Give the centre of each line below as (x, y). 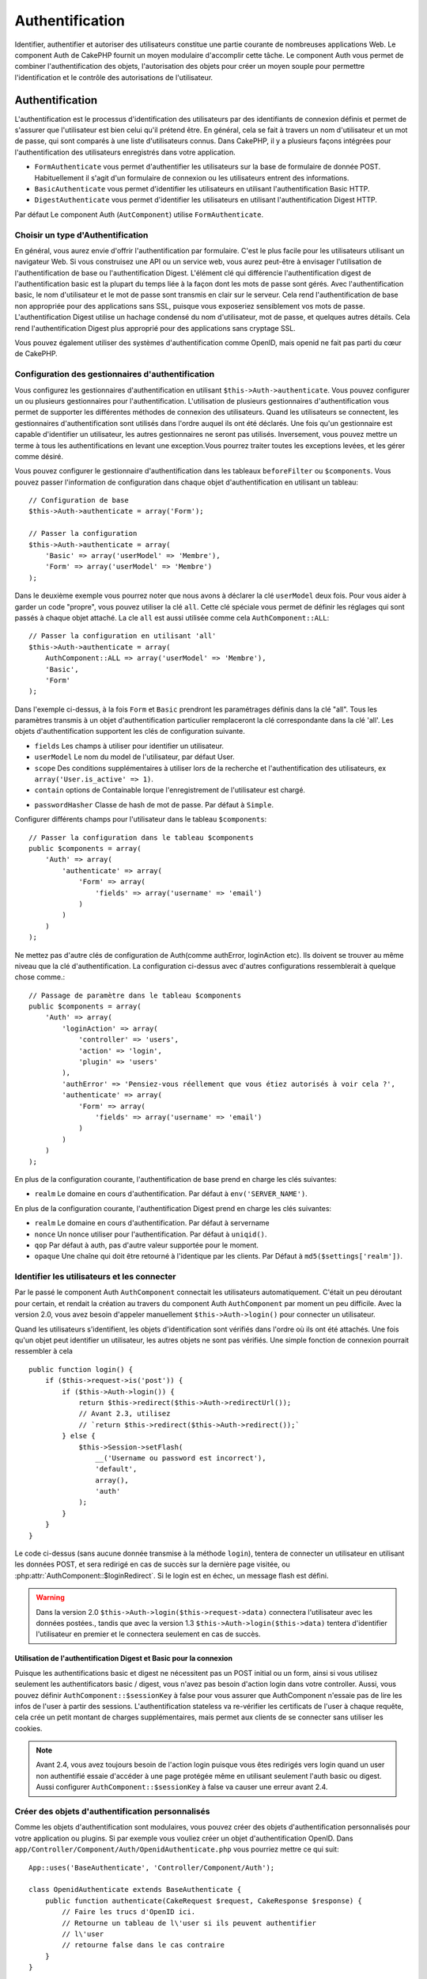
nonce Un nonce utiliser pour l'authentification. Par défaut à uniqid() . (151, 1234)
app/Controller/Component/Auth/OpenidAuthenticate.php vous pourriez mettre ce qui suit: (177, 1849)
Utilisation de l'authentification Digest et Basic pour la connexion (124, 1658)
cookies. (28, 1728)
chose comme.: (40, 977)
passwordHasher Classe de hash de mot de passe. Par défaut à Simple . (154, 804)
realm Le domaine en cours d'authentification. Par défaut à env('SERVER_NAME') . (171, 1194)
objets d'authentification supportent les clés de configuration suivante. (130, 731)
